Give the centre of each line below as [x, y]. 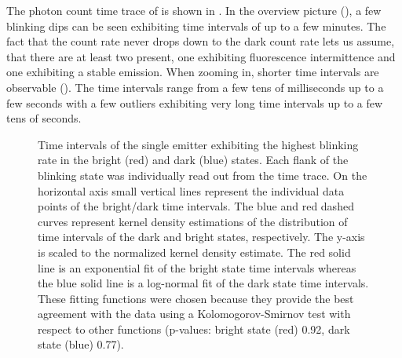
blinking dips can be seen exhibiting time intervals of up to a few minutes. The [196, 26]
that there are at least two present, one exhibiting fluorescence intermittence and [201, 56]
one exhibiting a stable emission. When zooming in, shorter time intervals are [193, 72]
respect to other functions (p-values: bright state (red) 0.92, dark [194, 329]
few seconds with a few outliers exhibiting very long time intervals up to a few [195, 102]
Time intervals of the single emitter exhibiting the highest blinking [198, 144]
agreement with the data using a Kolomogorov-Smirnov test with [194, 314]
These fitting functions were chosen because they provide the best [196, 298]
